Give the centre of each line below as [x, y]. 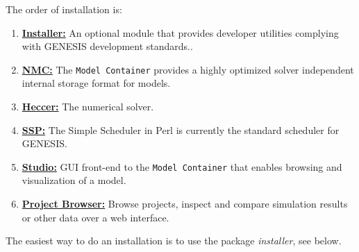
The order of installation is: [64, 9]
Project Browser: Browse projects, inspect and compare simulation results [185, 204]
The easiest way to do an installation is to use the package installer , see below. [174, 241]
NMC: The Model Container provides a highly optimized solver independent [188, 69]
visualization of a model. [74, 180]
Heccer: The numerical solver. [88, 107]
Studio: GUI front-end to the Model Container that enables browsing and [182, 166]
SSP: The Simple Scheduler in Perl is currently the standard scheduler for [181, 129]
